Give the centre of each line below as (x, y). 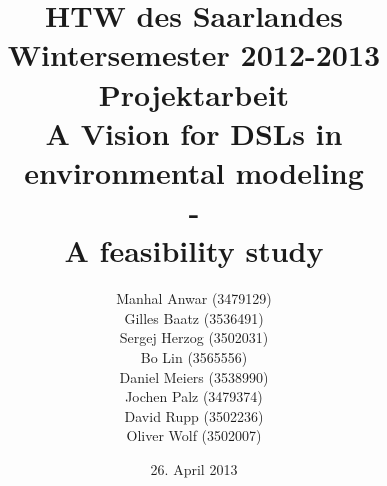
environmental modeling (194, 171)
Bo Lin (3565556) (194, 357)
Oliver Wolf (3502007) (194, 435)
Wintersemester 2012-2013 (194, 54)
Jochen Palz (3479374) (194, 396)
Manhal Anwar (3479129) (194, 298)
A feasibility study (194, 250)
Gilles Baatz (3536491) (194, 317)
